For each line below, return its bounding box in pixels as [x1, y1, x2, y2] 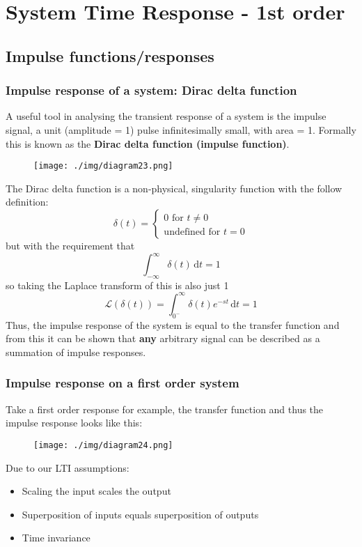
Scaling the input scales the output [22, 484, 171, 498]
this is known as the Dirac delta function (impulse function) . [6, 136, 290, 151]
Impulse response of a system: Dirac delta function [6, 82, 297, 99]
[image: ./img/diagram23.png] [33, 161, 173, 171]
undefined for [164, 227, 221, 238]
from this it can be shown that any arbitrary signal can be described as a [6, 331, 320, 346]
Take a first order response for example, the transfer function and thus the [6, 401, 324, 416]
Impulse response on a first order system [6, 374, 239, 392]
